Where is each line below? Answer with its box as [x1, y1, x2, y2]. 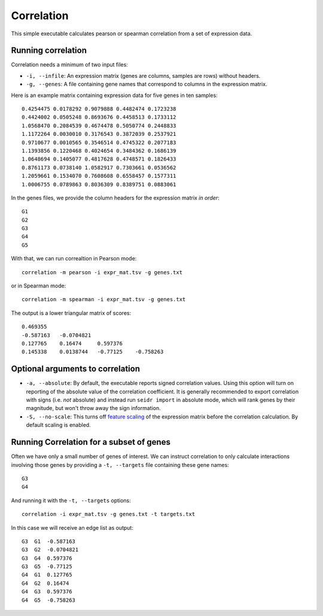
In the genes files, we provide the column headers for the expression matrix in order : [11, 194, 220, 201]
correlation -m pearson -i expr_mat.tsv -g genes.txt [22, 269, 182, 275]
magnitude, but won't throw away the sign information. [26, 405, 161, 412]
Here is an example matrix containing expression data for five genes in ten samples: [11, 92, 218, 99]
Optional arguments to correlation [11, 364, 141, 374]
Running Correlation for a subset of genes [11, 437, 170, 447]
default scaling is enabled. [26, 421, 91, 429]
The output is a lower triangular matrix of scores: [11, 309, 132, 317]
